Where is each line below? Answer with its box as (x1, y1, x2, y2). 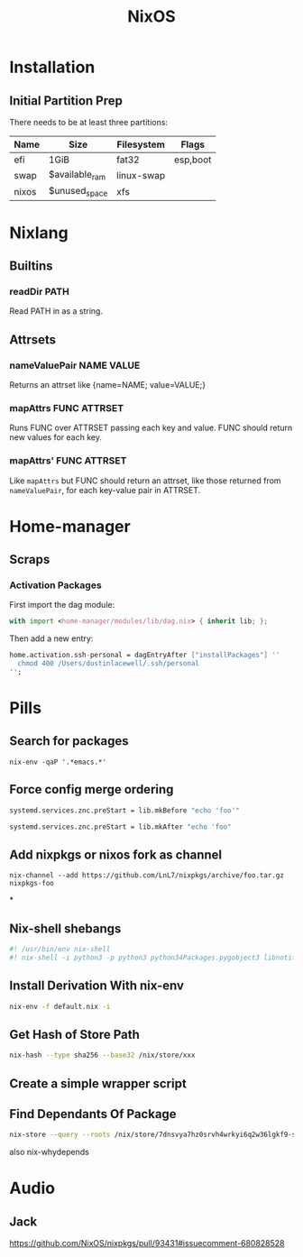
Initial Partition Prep (9, 93, 124, 108)
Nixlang (9, 223, 69, 243)
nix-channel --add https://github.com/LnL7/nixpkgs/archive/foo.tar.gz (9, 871, 284, 880)
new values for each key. (9, 432, 102, 443)
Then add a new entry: (9, 633, 94, 644)
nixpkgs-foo (9, 879, 54, 888)
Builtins (9, 258, 53, 273)
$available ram (48, 169, 106, 182)
